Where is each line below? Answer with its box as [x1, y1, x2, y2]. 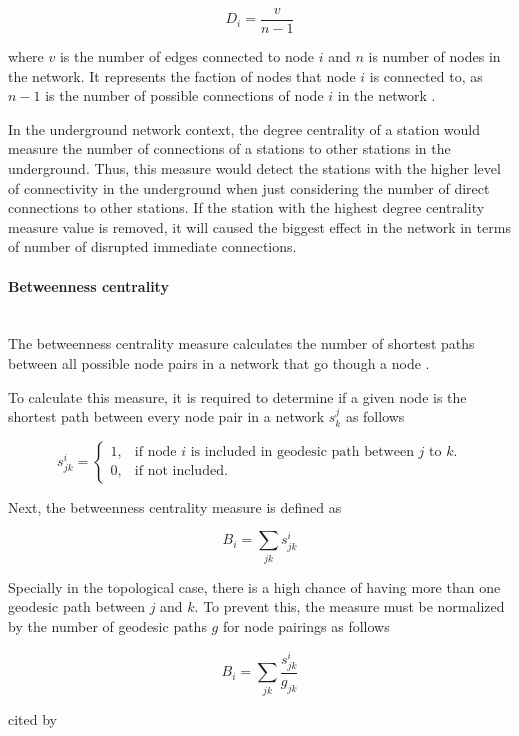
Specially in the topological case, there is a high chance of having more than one [8, 576, 501, 597]
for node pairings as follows [222, 615, 390, 636]
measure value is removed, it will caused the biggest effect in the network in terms [8, 216, 511, 237]
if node [134, 445, 177, 460]
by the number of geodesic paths [8, 615, 207, 636]
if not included [134, 464, 224, 479]
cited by [8, 708, 57, 729]
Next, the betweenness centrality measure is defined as [8, 496, 342, 517]
